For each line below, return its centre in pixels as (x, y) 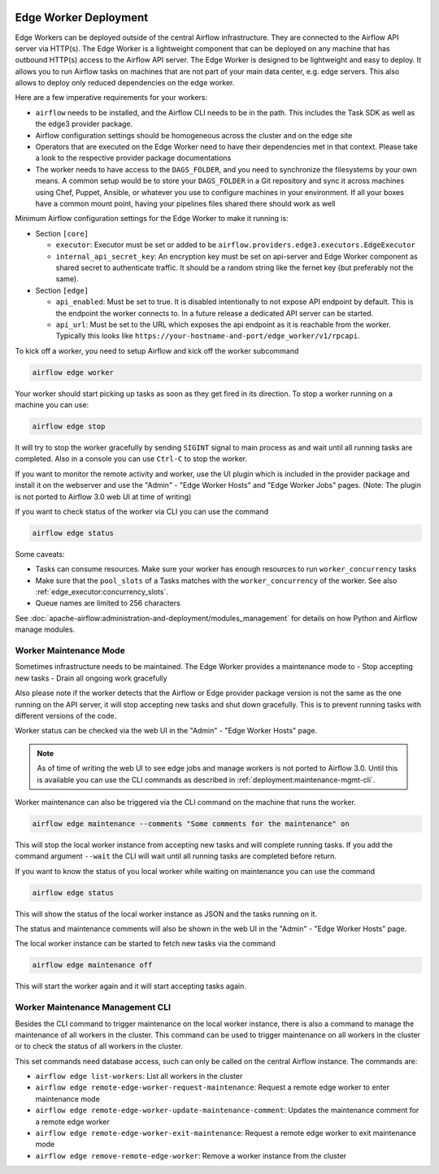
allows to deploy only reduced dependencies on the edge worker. (125, 83)
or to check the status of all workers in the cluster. (99, 1046)
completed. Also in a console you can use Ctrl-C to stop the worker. (131, 459)
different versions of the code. (66, 715)
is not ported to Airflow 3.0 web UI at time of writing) (103, 497)
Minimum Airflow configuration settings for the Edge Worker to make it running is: (152, 219)
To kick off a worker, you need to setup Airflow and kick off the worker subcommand (157, 350)
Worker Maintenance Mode (70, 650)
